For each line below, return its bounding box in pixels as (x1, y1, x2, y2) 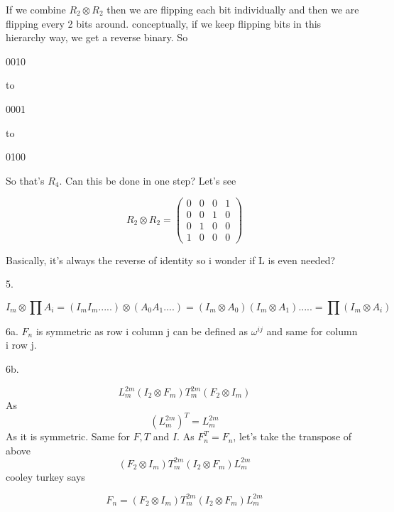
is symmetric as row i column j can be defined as (35, 323, 248, 338)
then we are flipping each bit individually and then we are (106, 2, 359, 16)
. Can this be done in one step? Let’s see (59, 173, 236, 187)
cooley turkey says (6, 469, 85, 484)
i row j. (6, 337, 37, 352)
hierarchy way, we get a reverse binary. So (6, 30, 188, 45)
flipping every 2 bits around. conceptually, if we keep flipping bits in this (6, 16, 322, 31)
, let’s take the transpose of (233, 429, 352, 444)
